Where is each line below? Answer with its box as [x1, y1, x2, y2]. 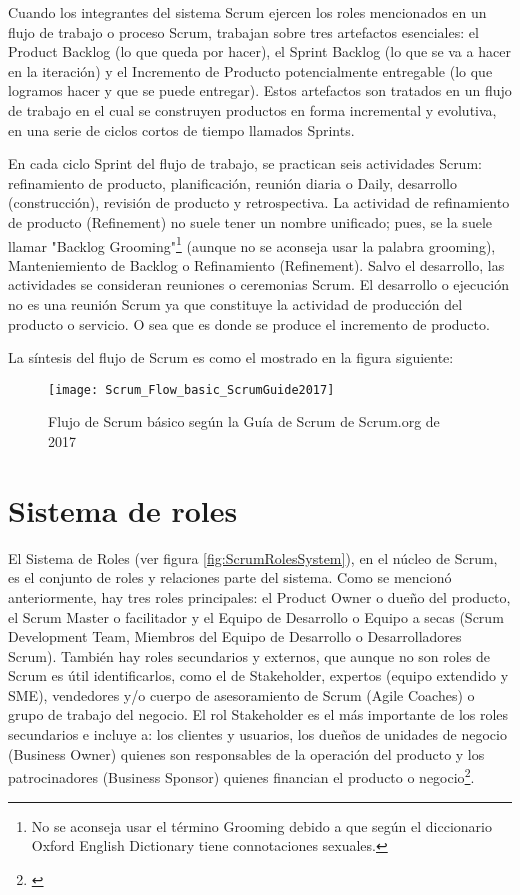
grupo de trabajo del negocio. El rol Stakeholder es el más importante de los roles [8, 704, 509, 725]
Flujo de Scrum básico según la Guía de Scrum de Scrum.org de [48, 411, 440, 432]
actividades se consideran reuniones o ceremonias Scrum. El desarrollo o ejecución [8, 274, 509, 295]
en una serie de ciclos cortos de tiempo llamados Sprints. [8, 119, 355, 140]
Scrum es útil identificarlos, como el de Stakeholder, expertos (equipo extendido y [8, 665, 509, 686]
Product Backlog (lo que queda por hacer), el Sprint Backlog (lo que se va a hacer [8, 41, 511, 62]
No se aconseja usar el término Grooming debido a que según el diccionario [31, 815, 493, 836]
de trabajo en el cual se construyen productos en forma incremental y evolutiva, [8, 99, 497, 120]
